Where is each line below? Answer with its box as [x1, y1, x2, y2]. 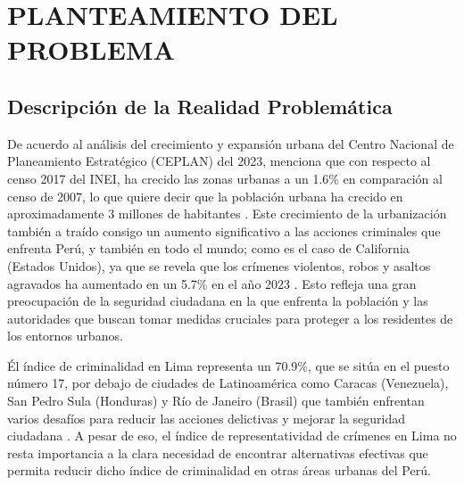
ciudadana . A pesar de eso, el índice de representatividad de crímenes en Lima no [7, 426, 457, 445]
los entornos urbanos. [7, 326, 123, 345]
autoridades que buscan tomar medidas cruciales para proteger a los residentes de [7, 308, 453, 327]
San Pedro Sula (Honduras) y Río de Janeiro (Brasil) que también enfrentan [7, 391, 425, 410]
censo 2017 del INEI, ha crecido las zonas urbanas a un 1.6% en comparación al [7, 169, 443, 187]
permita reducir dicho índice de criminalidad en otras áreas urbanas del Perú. [7, 461, 431, 480]
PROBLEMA [7, 31, 175, 68]
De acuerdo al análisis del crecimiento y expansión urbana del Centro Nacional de [7, 134, 454, 152]
